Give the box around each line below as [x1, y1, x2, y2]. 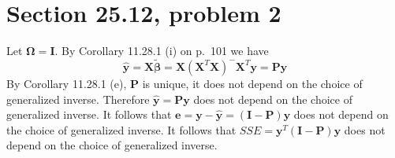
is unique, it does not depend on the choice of [142, 75, 363, 91]
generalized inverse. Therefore [6, 90, 150, 107]
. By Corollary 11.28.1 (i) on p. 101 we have [54, 42, 269, 59]
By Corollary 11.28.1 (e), [6, 75, 127, 91]
